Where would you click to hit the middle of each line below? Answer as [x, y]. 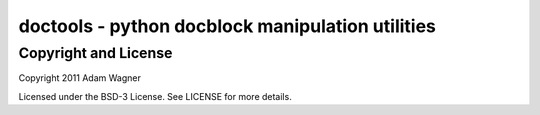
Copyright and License [95, 53]
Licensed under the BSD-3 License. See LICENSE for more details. [155, 96]
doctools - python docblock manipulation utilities [227, 26]
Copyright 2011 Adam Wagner [80, 78]
